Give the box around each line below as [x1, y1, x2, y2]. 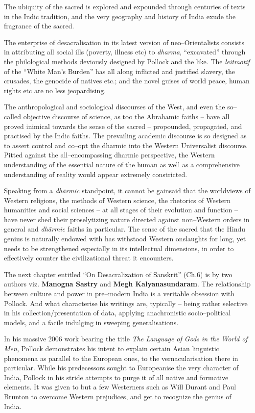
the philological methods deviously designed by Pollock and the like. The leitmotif [4, 56, 250, 66]
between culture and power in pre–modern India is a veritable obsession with [4, 288, 235, 299]
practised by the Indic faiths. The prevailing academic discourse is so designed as [4, 130, 247, 141]
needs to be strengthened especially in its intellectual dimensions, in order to [4, 243, 234, 253]
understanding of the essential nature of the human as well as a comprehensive [4, 159, 240, 169]
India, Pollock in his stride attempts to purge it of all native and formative [4, 372, 229, 382]
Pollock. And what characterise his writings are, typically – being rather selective [4, 298, 248, 308]
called [4, 111, 21, 121]
